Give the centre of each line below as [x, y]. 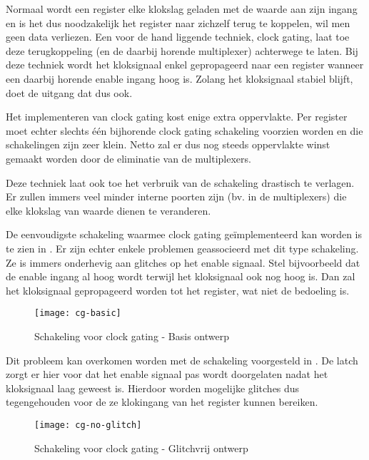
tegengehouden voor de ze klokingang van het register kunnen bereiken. [162, 402]
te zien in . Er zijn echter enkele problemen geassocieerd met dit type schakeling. [182, 248]
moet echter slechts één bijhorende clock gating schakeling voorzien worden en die [184, 130]
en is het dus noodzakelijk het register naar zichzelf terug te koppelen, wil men [178, 22]
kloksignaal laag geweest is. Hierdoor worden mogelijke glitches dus [153, 388]
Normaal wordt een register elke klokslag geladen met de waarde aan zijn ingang [182, 9]
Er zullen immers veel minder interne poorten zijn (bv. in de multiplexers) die [176, 196]
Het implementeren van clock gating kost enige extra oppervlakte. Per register [177, 117]
